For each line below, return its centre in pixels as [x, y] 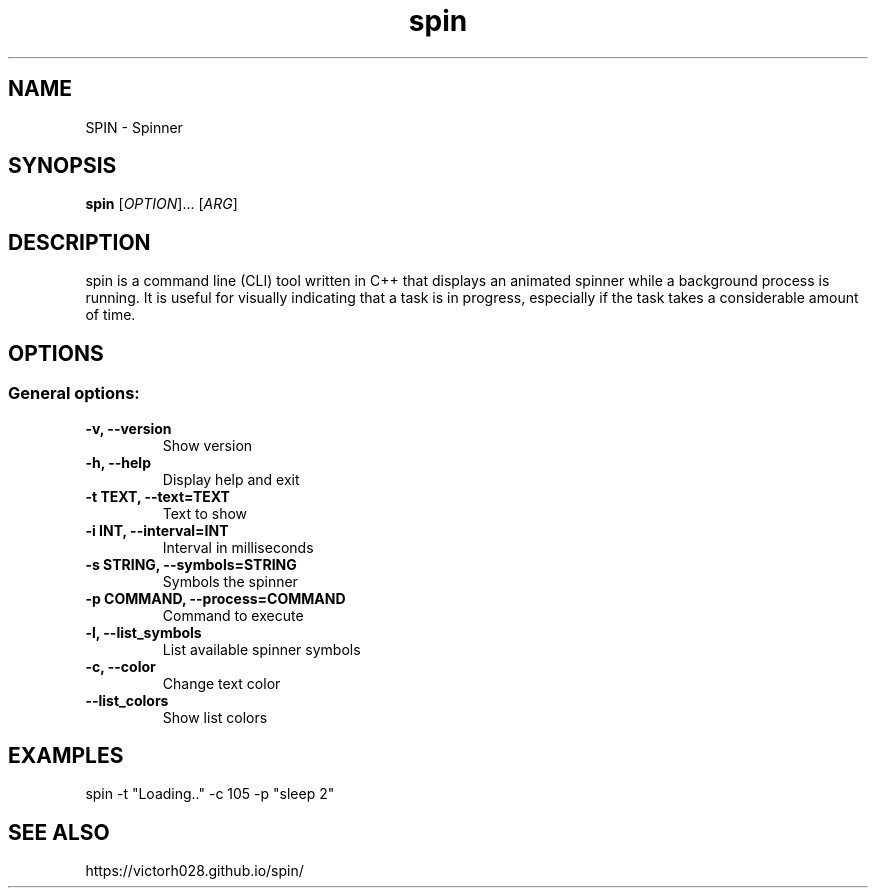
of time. [110, 315]
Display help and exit [231, 479]
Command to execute [233, 615]
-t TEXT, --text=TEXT [157, 496]
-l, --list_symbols [143, 632]
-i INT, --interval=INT [157, 530]
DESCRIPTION [79, 242]
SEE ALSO [59, 832]
